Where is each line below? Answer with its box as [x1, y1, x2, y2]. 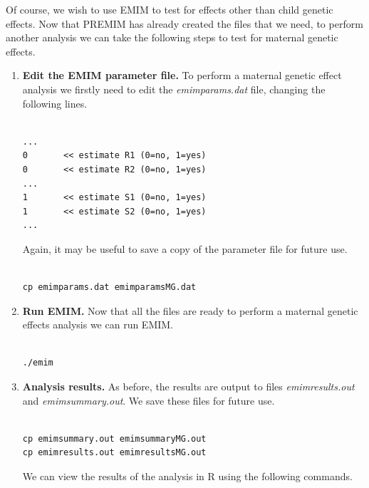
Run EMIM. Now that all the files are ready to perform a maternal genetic [22, 303, 358, 318]
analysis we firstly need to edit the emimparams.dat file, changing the [22, 81, 326, 96]
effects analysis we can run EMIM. [22, 317, 174, 332]
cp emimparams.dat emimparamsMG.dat [22, 282, 197, 293]
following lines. [22, 95, 88, 110]
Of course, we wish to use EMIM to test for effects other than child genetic [6, 2, 333, 16]
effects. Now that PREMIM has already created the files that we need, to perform [6, 16, 363, 31]
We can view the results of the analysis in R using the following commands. [22, 469, 353, 484]
